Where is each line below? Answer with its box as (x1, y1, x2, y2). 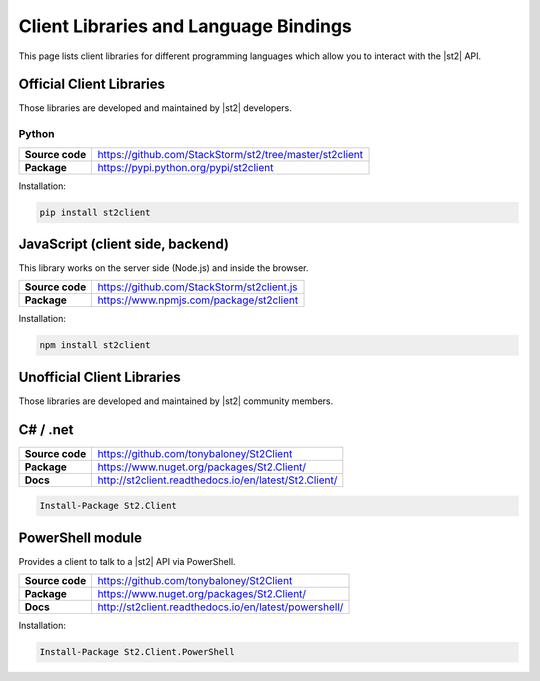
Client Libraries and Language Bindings (18, 15, 352, 37)
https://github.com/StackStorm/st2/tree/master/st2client (97, 147, 364, 161)
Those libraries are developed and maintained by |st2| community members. (18, 395, 334, 407)
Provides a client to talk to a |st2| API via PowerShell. (18, 555, 236, 567)
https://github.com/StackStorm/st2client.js (97, 280, 298, 294)
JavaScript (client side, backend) (18, 235, 230, 252)
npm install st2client (39, 340, 151, 351)
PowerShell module (18, 529, 142, 546)
